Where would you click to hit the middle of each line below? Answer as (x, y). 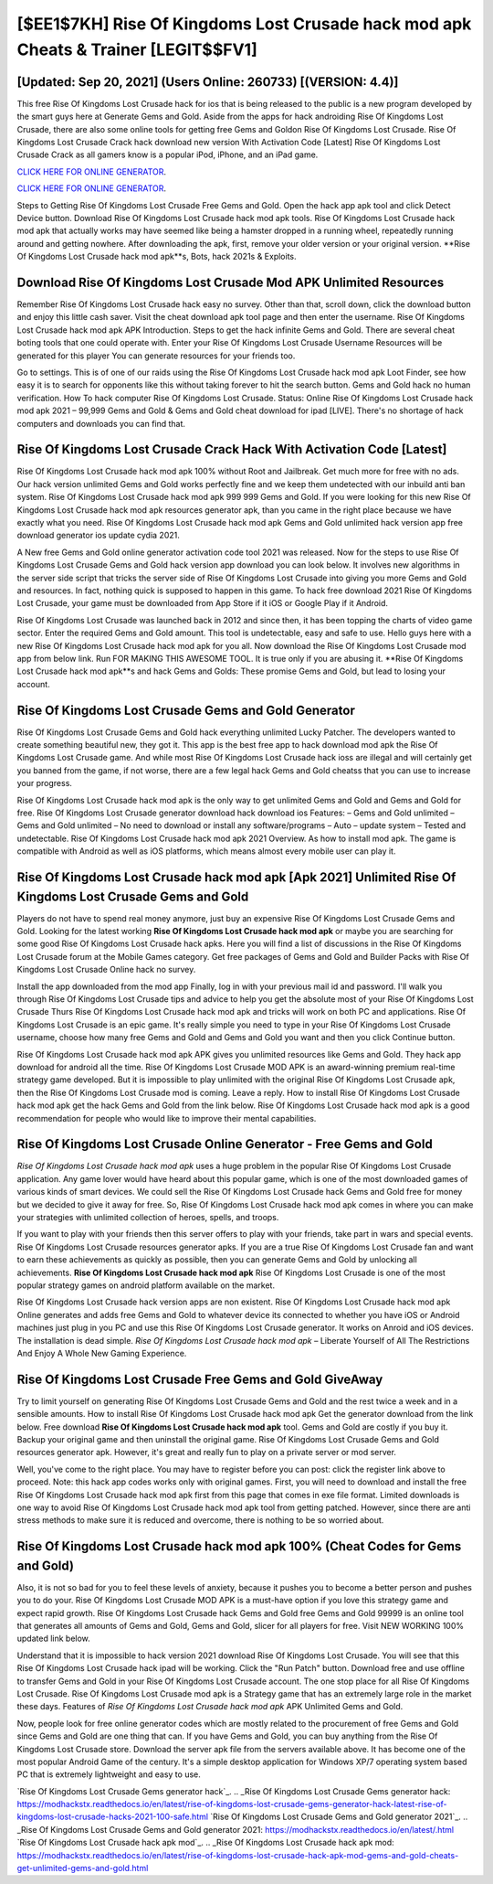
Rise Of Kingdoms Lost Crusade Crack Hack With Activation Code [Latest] (232, 449)
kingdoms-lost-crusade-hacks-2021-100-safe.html (113, 1817)
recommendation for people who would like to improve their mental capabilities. (167, 1118)
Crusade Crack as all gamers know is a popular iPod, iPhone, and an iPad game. (168, 154)
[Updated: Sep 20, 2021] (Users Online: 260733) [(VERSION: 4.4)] (208, 82)
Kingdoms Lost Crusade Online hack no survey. (106, 970)
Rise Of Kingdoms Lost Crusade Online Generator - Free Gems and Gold (225, 1144)
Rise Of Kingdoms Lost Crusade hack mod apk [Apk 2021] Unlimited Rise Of (236, 877)
